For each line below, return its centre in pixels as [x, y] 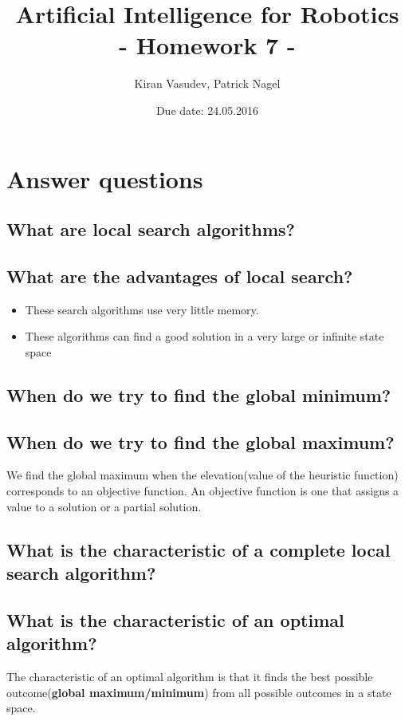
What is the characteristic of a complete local [199, 549]
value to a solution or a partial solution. [104, 506]
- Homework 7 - [207, 45]
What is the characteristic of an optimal [175, 619]
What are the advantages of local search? [180, 276]
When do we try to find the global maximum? [201, 441]
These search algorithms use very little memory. [142, 309]
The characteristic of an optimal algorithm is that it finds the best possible [190, 676]
